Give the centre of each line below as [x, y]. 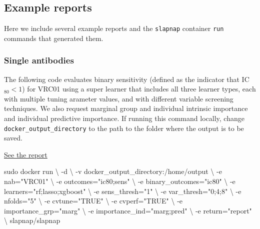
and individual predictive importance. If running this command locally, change [124, 118]
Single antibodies [39, 60]
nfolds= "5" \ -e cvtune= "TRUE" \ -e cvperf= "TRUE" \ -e [93, 201]
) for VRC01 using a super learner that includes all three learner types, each [139, 89]
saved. [13, 138]
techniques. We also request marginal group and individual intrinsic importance [126, 108]
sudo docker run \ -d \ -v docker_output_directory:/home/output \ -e [113, 171]
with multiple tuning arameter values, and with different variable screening [119, 98]
